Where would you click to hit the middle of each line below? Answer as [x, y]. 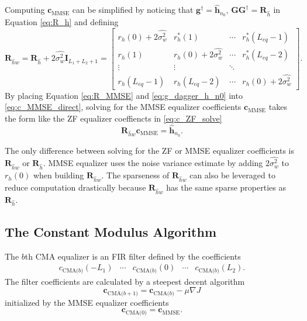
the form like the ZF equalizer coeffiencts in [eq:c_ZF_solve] [113, 118]
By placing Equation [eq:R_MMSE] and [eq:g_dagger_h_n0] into [124, 95]
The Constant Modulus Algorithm [111, 231]
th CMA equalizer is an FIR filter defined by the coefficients [133, 256]
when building [58, 175]
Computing [25, 10]
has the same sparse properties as [226, 187]
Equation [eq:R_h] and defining [62, 22]
